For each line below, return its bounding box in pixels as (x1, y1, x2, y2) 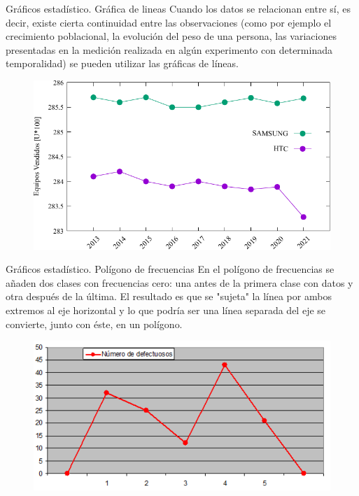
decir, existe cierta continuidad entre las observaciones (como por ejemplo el (6, 15, 332, 29)
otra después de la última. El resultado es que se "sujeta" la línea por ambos (6, 289, 332, 304)
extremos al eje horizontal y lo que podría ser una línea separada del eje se (6, 303, 326, 318)
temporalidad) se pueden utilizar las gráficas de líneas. (6, 56, 239, 71)
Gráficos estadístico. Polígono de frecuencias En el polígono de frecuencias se (6, 262, 335, 276)
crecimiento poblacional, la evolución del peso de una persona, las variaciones (6, 29, 337, 43)
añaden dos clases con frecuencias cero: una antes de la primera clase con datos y (6, 275, 353, 290)
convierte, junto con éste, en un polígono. (6, 316, 183, 331)
